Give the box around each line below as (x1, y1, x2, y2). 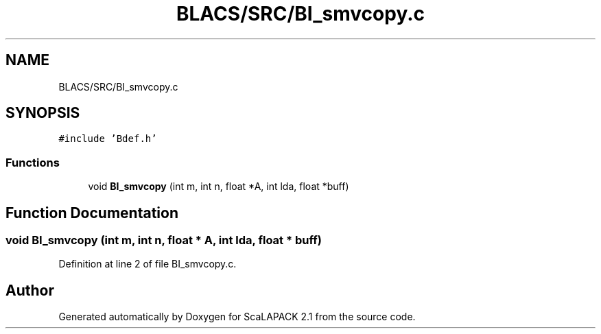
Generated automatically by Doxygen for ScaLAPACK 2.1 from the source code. (58, 311, 416, 323)
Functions (5, 155, 60, 169)
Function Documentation (5, 204, 178, 222)
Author (5, 281, 54, 299)
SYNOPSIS (5, 104, 80, 122)
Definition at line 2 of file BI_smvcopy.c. (58, 258, 237, 270)
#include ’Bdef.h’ (58, 133, 157, 145)
